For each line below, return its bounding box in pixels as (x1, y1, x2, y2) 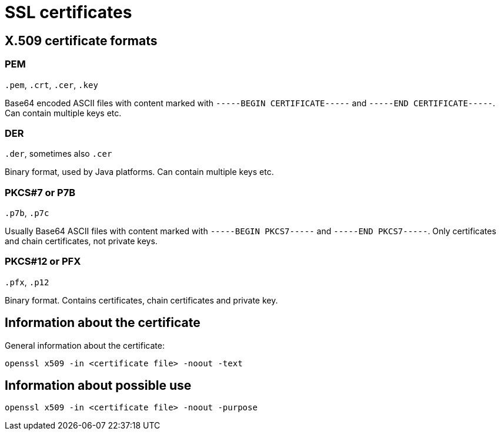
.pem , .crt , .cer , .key (5, 79, 98, 90)
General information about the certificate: (5, 340, 165, 350)
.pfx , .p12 (5, 276, 49, 287)
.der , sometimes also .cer (5, 149, 112, 159)
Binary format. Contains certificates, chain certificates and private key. (5, 295, 278, 305)
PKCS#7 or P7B (5, 186, 76, 198)
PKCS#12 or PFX (5, 255, 81, 268)
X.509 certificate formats (5, 33, 158, 48)
